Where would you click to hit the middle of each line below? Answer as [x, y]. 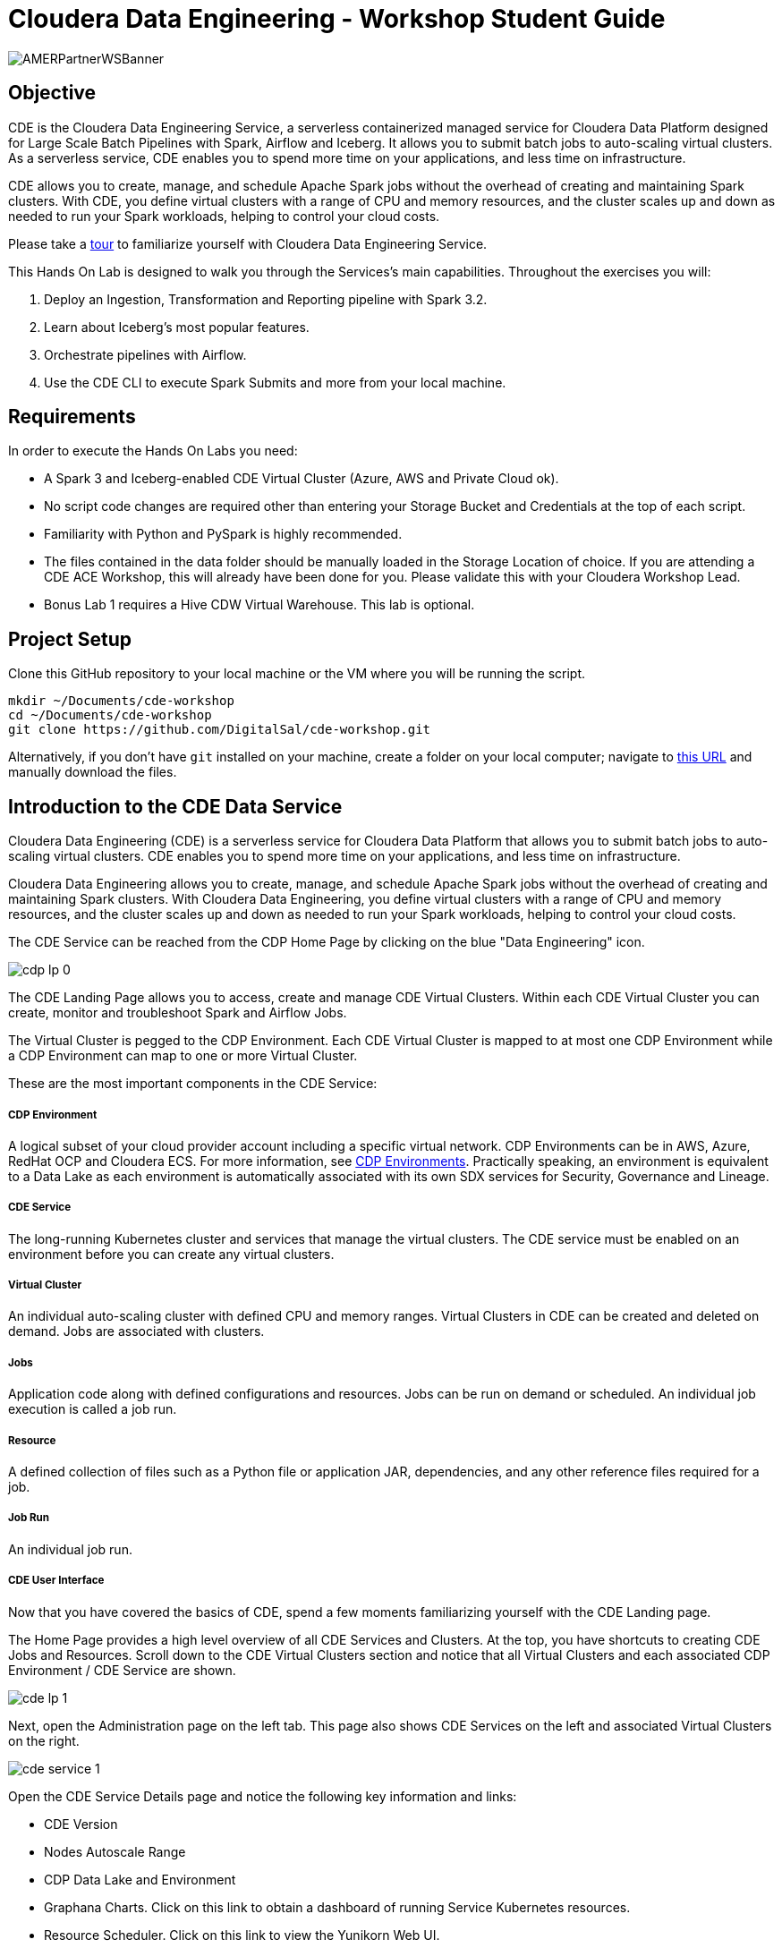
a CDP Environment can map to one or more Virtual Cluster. [183, 1056]
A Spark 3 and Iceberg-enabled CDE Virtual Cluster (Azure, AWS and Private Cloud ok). [302, 479]
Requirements [72, 417]
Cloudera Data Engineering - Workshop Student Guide [337, 19]
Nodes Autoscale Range [115, 1851]
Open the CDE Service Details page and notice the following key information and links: [263, 1796]
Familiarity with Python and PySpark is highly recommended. [223, 534]
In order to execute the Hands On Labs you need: [153, 451]
